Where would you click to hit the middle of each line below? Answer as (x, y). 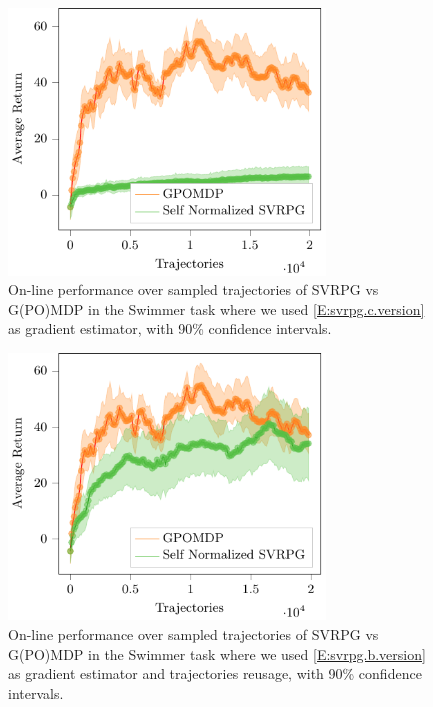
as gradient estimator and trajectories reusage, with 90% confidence (215, 673)
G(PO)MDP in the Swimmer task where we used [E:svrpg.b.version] (217, 653)
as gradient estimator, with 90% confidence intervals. (170, 328)
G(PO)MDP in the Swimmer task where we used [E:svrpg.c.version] (216, 308)
